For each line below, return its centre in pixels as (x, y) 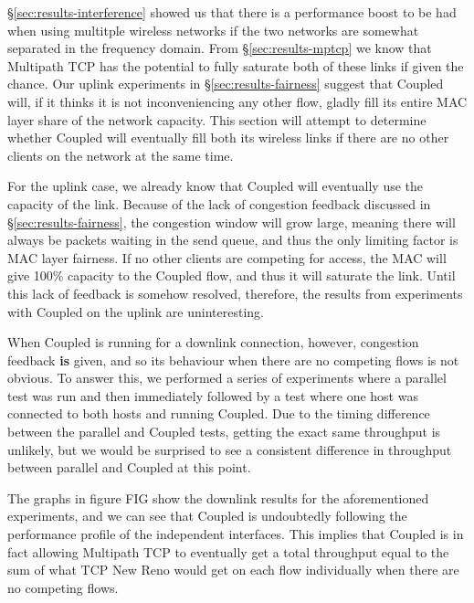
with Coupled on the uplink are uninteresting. (136, 311)
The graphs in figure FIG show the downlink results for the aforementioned (218, 497)
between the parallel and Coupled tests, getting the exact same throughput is (224, 432)
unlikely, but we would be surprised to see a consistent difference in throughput (230, 449)
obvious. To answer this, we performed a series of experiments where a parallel (227, 378)
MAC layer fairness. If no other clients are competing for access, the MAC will (227, 257)
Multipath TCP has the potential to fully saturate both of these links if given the (236, 65)
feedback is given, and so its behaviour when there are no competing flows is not (233, 360)
